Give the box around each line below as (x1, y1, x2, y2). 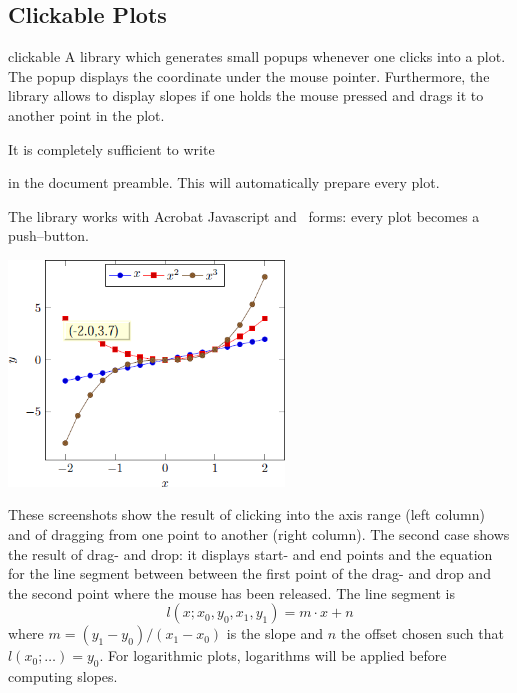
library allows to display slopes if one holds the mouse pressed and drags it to (8, 85, 484, 106)
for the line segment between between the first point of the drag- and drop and (8, 563, 491, 584)
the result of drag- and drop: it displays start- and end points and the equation (8, 543, 493, 564)
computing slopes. (8, 666, 118, 687)
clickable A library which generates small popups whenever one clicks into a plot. (8, 46, 506, 67)
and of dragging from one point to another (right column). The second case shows (8, 523, 510, 544)
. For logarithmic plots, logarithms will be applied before (99, 645, 447, 666)
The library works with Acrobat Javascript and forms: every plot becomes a (8, 205, 480, 226)
